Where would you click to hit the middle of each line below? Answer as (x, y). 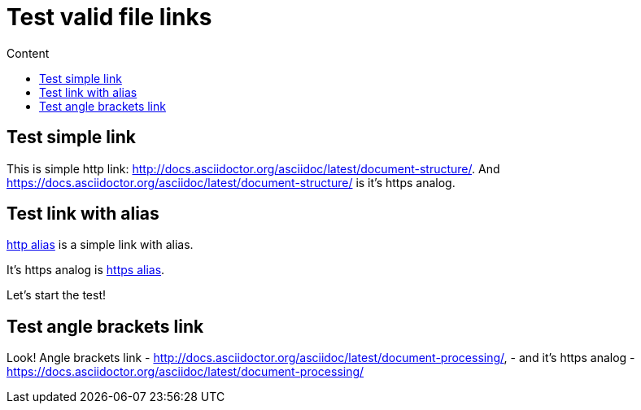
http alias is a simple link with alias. (100, 245)
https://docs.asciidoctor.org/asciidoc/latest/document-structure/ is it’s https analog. (231, 182)
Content (28, 53)
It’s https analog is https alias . (86, 270)
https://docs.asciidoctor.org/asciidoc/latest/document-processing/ (185, 372)
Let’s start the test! (57, 295)
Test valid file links (109, 17)
